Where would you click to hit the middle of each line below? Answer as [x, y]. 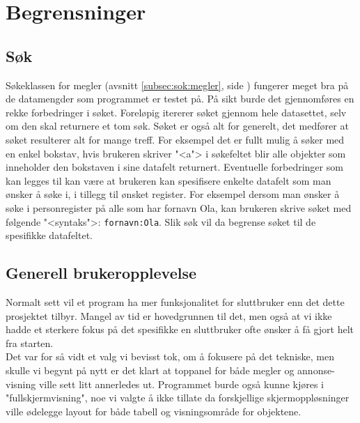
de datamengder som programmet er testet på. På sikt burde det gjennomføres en [180, 99]
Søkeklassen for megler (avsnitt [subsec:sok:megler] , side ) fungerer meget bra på [177, 85]
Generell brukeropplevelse [101, 273]
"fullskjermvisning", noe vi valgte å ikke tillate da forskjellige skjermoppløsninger [178, 398]
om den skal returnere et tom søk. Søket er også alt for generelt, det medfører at [177, 126]
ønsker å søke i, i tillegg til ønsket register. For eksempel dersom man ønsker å [173, 194]
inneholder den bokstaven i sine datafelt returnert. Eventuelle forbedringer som [174, 167]
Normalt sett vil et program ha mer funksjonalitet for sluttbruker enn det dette [175, 301]
